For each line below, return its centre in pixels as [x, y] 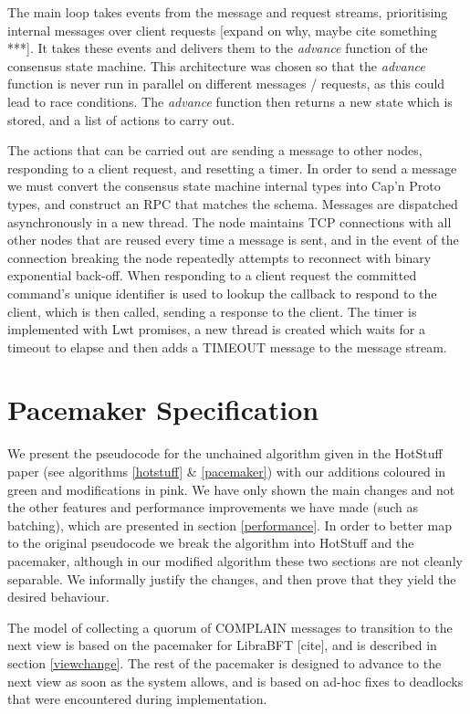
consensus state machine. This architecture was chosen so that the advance [216, 65]
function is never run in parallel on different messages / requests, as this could [226, 84]
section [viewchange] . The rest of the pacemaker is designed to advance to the [225, 662]
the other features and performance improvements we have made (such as [213, 507]
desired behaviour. [58, 597]
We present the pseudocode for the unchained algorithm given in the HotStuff [225, 453]
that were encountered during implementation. [137, 699]
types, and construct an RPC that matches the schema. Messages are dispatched [233, 203]
